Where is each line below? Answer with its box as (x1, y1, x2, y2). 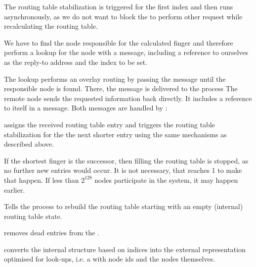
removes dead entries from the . (4, 227, 99, 238)
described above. (4, 139, 54, 149)
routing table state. (4, 211, 62, 221)
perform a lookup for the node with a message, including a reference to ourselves (4, 47, 249, 57)
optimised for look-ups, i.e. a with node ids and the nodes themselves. (4, 254, 215, 264)
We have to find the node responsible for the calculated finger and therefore (4, 37, 233, 48)
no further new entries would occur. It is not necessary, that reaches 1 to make (4, 165, 242, 175)
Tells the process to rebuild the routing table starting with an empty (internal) (4, 201, 243, 212)
